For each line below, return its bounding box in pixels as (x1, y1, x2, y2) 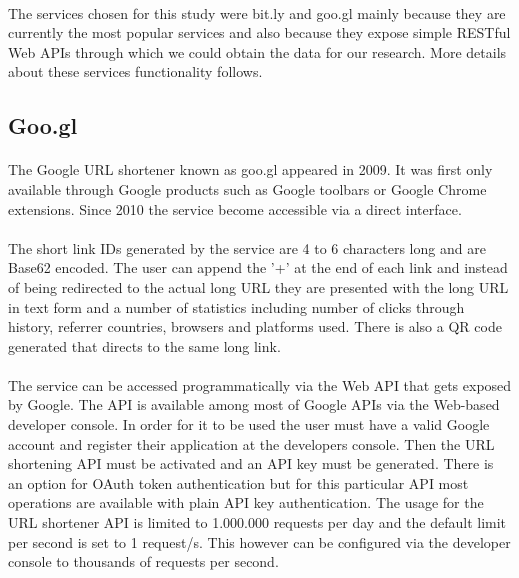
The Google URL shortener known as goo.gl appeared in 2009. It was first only (8, 159, 493, 180)
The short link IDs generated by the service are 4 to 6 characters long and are (8, 237, 486, 258)
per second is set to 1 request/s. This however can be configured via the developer (8, 531, 511, 552)
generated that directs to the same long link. (8, 335, 281, 356)
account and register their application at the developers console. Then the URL (8, 433, 495, 454)
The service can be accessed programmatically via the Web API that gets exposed (8, 374, 512, 395)
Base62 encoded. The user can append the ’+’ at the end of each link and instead (8, 257, 508, 278)
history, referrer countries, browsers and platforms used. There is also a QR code (8, 316, 502, 337)
